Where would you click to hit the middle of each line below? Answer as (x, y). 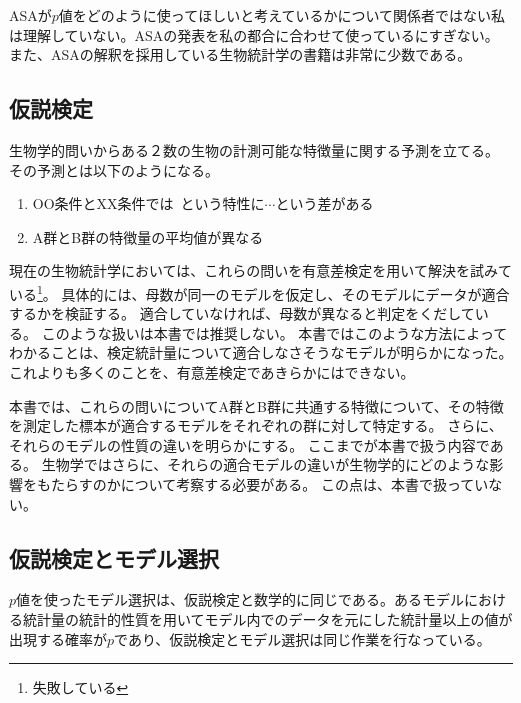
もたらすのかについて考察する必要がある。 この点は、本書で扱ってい (262, 483)
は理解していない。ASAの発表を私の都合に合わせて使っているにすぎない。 (254, 34)
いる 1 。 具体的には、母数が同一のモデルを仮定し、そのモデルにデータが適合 (259, 292)
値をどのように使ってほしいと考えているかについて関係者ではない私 (282, 15)
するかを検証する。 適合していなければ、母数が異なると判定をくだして (242, 313)
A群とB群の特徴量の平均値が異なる (148, 236)
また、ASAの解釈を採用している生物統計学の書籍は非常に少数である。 (240, 54)
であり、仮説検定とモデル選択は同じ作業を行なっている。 (302, 638)
